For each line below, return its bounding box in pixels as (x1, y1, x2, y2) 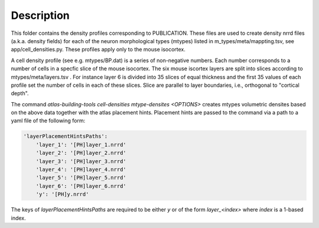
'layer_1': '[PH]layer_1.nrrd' (35, 141, 126, 148)
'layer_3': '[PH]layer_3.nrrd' (35, 158, 126, 165)
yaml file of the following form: (11, 117, 86, 124)
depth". (11, 90, 29, 97)
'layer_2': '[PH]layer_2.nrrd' (35, 149, 126, 157)
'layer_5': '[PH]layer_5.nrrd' (35, 174, 126, 181)
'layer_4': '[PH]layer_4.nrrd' (35, 166, 126, 172)
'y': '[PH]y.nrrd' (35, 191, 89, 198)
